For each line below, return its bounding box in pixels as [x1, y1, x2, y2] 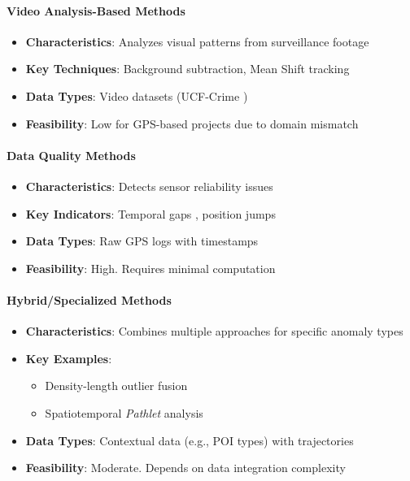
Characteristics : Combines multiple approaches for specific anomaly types [25, 323, 403, 340]
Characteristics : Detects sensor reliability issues [25, 177, 273, 194]
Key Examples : [25, 349, 112, 366]
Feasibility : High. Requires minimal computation [25, 259, 276, 276]
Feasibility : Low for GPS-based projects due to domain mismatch [25, 115, 359, 132]
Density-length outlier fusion [45, 377, 188, 394]
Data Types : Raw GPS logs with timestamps [25, 232, 259, 249]
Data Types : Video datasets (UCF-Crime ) [25, 87, 248, 104]
